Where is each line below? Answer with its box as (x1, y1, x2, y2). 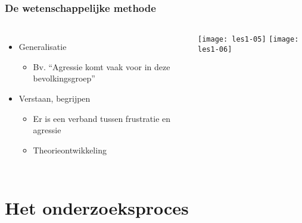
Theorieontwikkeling (33, 143, 107, 156)
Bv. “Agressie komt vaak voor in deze (33, 60, 170, 73)
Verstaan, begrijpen (18, 92, 91, 104)
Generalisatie (18, 40, 67, 53)
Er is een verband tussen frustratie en (33, 112, 171, 124)
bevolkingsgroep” (33, 72, 95, 84)
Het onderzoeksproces (5, 195, 189, 219)
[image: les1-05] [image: (198, 35, 299, 44)
